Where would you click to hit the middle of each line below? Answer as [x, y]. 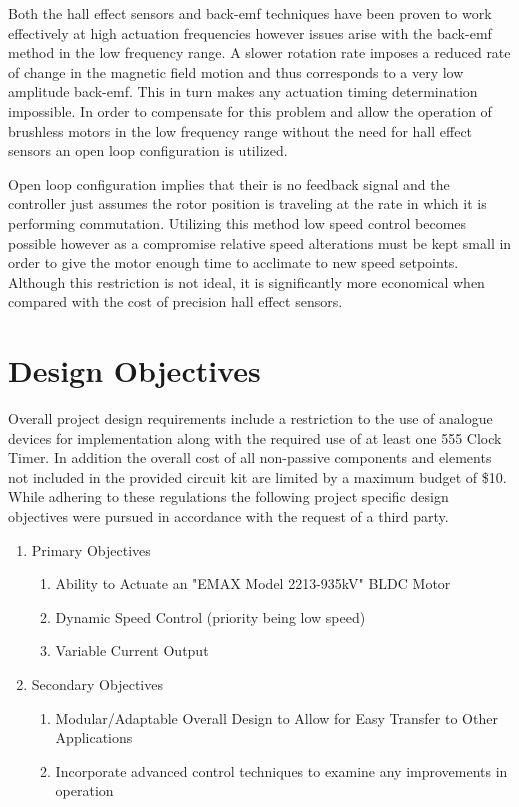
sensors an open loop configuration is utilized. [148, 150]
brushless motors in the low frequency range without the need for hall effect [240, 130]
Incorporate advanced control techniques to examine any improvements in [281, 770]
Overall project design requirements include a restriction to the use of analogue [250, 418]
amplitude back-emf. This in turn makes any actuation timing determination [243, 91]
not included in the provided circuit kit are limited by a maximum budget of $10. [257, 476]
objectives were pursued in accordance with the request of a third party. [228, 516]
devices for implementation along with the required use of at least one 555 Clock [255, 437]
